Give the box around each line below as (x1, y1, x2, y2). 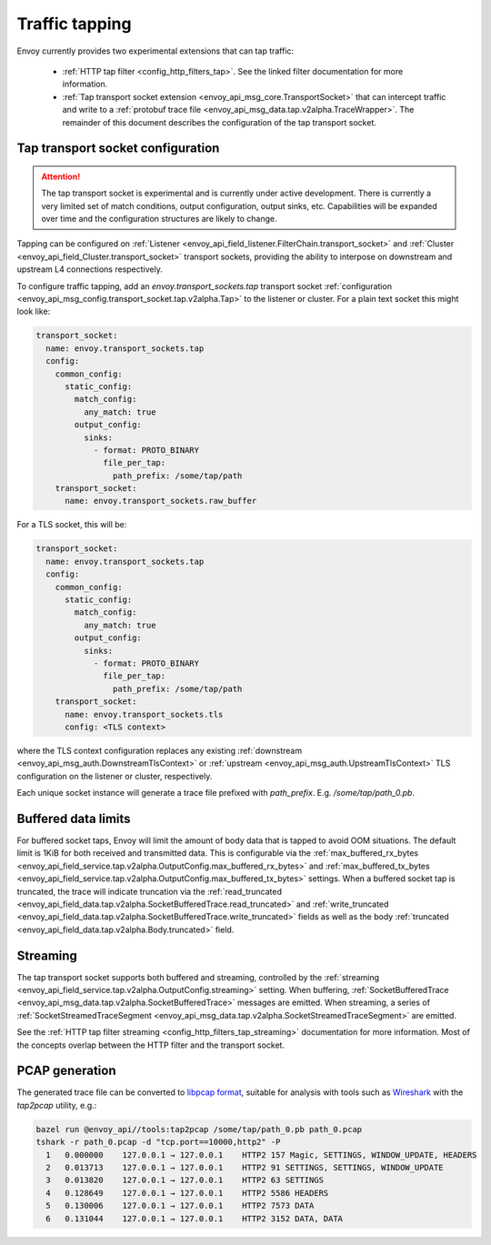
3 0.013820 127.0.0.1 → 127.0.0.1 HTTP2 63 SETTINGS (45, 1175, 325, 1186)
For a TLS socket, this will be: (16, 519, 127, 530)
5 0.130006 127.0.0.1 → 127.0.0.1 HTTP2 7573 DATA (45, 1200, 315, 1211)
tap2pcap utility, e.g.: (16, 1099, 97, 1110)
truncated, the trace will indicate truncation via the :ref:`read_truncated (16, 886, 282, 897)
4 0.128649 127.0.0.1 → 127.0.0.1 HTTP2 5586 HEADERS (45, 1188, 329, 1198)
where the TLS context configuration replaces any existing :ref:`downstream (16, 745, 303, 756)
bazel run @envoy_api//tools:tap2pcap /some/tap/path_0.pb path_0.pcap (35, 1124, 363, 1134)
